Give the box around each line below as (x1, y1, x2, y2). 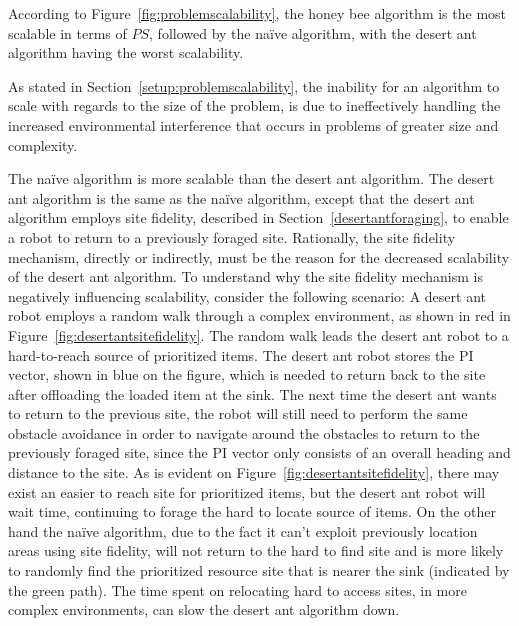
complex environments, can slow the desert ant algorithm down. (8, 599, 400, 620)
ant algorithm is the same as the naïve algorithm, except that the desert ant (8, 187, 475, 208)
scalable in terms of (8, 22, 127, 43)
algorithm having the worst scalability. (8, 42, 244, 63)
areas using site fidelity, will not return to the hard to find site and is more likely (8, 540, 504, 561)
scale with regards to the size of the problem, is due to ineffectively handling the (8, 95, 501, 116)
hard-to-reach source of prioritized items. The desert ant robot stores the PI (8, 344, 474, 365)
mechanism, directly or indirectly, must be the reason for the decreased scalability (8, 246, 510, 267)
